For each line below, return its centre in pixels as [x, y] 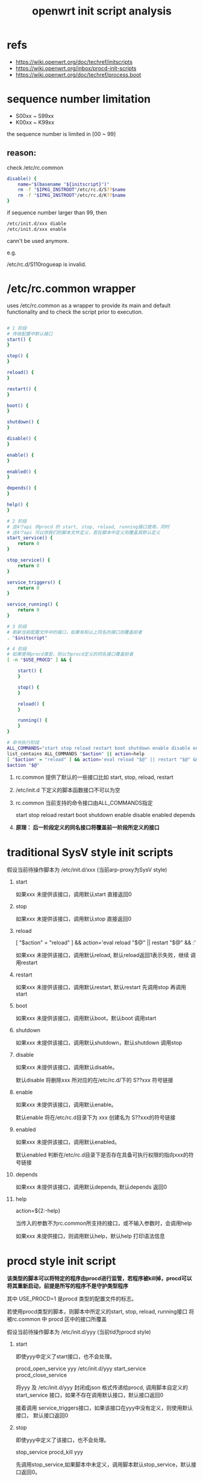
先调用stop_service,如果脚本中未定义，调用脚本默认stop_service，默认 [103, 1465]
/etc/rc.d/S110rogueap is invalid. [47, 264]
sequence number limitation [79, 99]
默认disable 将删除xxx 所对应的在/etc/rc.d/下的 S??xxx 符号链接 [94, 1080]
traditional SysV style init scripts [90, 852]
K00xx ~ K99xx [35, 122]
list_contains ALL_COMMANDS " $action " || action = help [76, 753]
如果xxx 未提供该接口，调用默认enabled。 [67, 1142]
